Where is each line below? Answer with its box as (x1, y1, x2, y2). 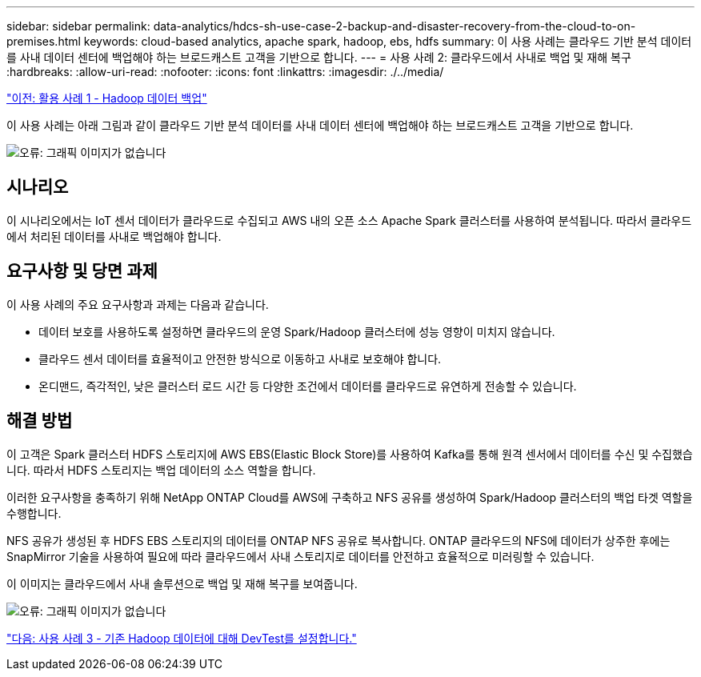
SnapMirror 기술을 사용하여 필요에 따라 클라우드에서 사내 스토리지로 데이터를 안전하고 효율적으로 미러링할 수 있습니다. (6, 549, 595, 563)
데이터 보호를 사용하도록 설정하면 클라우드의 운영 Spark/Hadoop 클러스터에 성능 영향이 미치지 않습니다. (38, 324, 555, 338)
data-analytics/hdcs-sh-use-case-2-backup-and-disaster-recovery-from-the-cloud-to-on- (153, 19, 636, 33)
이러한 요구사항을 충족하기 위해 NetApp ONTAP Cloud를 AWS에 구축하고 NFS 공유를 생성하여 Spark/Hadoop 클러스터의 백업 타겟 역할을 (6, 490, 693, 504)
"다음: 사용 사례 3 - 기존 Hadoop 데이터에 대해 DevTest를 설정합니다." (6, 631, 357, 645)
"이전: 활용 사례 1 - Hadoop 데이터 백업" (6, 91, 207, 105)
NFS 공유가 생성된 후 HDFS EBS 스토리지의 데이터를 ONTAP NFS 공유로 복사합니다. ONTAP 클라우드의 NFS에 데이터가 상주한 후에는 (6, 533, 671, 547)
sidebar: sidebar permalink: (6, 19, 150, 33)
